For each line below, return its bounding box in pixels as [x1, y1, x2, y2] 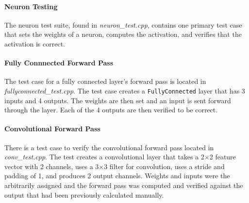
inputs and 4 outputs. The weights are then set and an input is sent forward [4, 95, 231, 105]
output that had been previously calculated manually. [4, 189, 164, 200]
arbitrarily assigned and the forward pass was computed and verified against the [4, 180, 243, 190]
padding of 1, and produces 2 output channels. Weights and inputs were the [4, 171, 230, 181]
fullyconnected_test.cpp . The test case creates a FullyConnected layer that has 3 [4, 85, 245, 95]
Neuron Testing [4, 1, 58, 11]
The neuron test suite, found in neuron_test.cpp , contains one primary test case [4, 19, 242, 30]
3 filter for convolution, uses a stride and [104, 161, 225, 171]
